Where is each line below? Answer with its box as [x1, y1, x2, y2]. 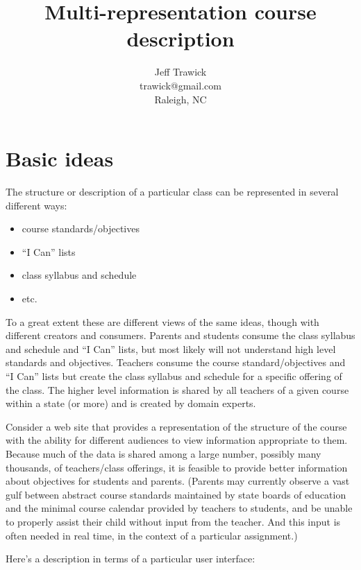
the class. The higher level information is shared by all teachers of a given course [6, 382, 349, 397]
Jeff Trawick [154, 64, 207, 79]
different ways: [6, 198, 67, 212]
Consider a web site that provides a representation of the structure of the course [6, 419, 347, 433]
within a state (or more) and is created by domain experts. [6, 396, 256, 411]
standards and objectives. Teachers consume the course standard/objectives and [6, 355, 346, 370]
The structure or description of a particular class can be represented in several [6, 184, 339, 199]
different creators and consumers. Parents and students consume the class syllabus [6, 328, 355, 343]
